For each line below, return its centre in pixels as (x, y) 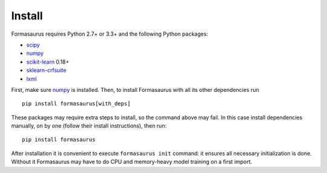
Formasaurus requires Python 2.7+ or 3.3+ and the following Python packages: (110, 34)
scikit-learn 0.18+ (48, 62)
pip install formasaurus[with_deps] (76, 104)
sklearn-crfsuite (46, 70)
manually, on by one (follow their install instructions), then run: (89, 126)
